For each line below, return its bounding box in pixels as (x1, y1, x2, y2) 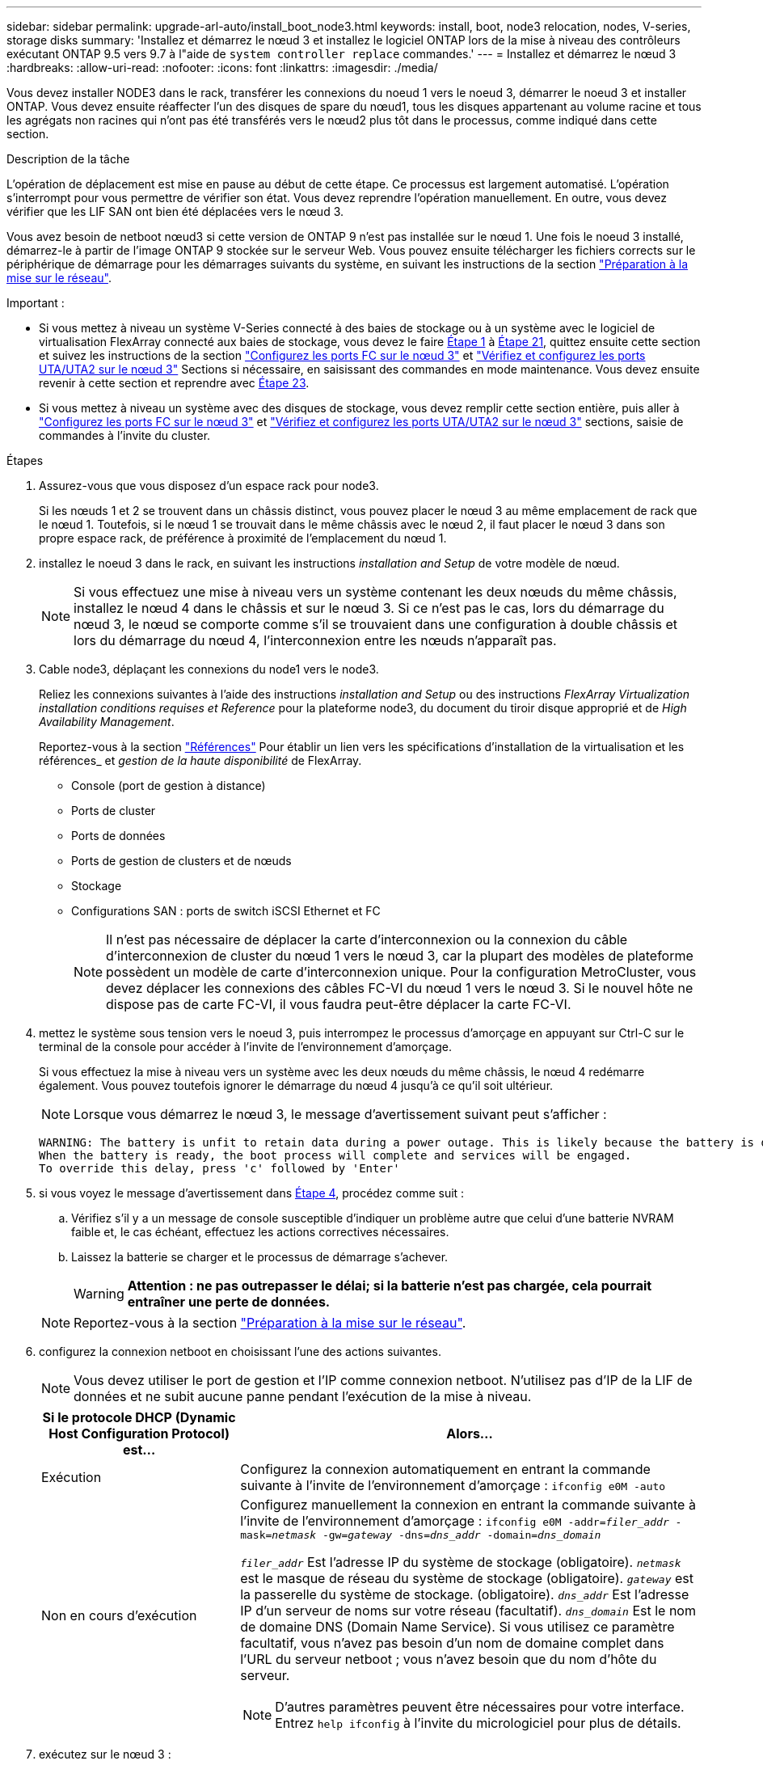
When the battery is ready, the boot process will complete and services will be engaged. (39, 1149, 632, 1162)
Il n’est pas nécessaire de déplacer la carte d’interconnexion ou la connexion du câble (106, 931, 628, 948)
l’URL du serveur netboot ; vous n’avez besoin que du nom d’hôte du (240, 1651, 657, 1667)
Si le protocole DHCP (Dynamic (42, 1409, 236, 1425)
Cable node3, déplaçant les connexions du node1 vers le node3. (39, 662, 379, 676)
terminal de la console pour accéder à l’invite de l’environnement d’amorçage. (39, 1040, 452, 1054)
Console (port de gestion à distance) (71, 779, 266, 792)
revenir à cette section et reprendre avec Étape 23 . (39, 376, 310, 390)
